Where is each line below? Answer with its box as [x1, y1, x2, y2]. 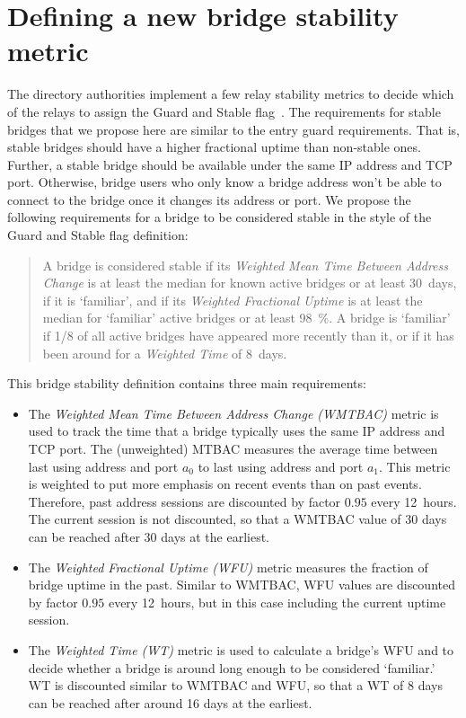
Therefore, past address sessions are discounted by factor [28, 492, 341, 510]
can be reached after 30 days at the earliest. [28, 527, 269, 545]
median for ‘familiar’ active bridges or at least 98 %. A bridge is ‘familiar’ [42, 308, 451, 327]
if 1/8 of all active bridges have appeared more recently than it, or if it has [42, 326, 454, 345]
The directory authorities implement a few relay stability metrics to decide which [7, 84, 454, 103]
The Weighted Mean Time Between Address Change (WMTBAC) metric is [28, 403, 439, 422]
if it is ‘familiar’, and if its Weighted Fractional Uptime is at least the [42, 290, 423, 309]
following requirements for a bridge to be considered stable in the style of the [7, 208, 432, 226]
